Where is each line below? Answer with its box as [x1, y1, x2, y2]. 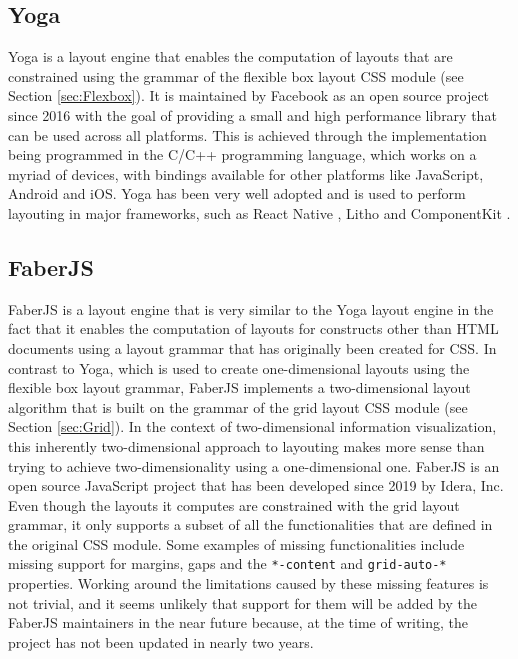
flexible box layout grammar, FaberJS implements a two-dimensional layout [8, 377, 471, 398]
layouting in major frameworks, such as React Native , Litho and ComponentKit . [8, 202, 511, 223]
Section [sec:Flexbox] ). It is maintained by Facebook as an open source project [8, 85, 490, 106]
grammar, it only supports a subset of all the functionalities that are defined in [8, 514, 493, 535]
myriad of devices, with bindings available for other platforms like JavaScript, [8, 163, 484, 184]
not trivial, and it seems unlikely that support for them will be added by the [8, 592, 477, 613]
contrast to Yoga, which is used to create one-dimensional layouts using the [8, 357, 470, 378]
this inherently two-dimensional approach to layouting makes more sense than [8, 435, 485, 456]
